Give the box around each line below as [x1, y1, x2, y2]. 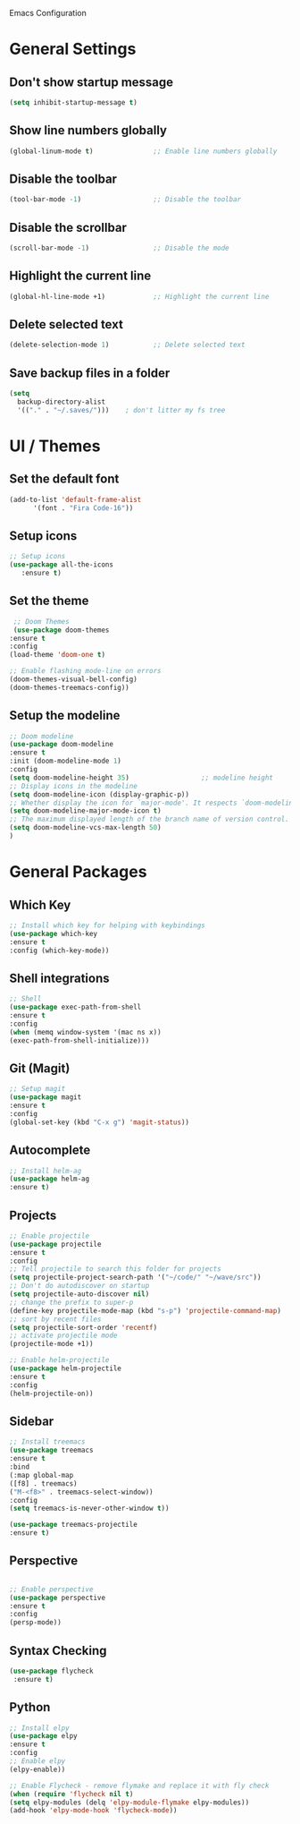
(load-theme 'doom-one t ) [9, 651, 105, 660]
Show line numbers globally [9, 123, 168, 138]
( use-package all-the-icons [9, 560, 114, 569]
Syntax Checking [9, 1642, 107, 1658]
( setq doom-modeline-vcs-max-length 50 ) [9, 823, 162, 832]
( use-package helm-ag [9, 1174, 90, 1184]
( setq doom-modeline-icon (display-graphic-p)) [9, 789, 190, 799]
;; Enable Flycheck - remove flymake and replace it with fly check [9, 1781, 270, 1790]
